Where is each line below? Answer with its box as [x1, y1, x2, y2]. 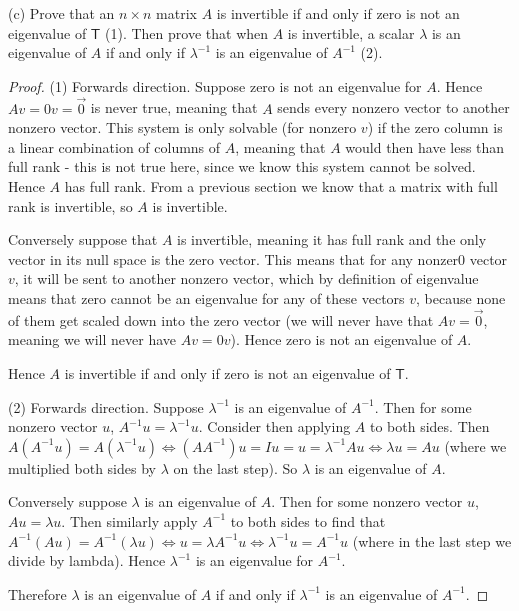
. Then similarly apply [61, 510, 198, 531]
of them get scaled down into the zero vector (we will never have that [8, 309, 434, 330]
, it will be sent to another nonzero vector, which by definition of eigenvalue [14, 268, 479, 289]
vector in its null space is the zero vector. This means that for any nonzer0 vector [8, 248, 508, 269]
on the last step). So [173, 457, 298, 478]
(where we [444, 435, 507, 456]
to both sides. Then [370, 416, 490, 437]
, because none [416, 287, 506, 308]
